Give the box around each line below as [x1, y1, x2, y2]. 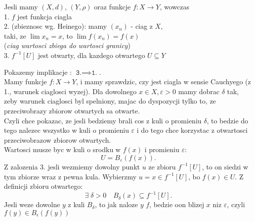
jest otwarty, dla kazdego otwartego [38, 50, 145, 60]
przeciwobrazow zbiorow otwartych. [4, 134, 111, 145]
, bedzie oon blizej [149, 199, 204, 210]
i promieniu [144, 144, 179, 155]
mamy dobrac [178, 86, 219, 96]
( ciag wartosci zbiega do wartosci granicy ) [4, 40, 130, 51]
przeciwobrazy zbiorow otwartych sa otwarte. [4, 105, 140, 115]
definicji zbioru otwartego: [4, 181, 83, 191]
